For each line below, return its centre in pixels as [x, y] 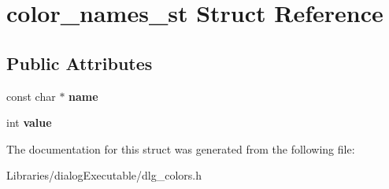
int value [29, 122]
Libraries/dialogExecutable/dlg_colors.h [104, 175]
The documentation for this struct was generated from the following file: [181, 148]
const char [31, 96]
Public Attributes [80, 63]
